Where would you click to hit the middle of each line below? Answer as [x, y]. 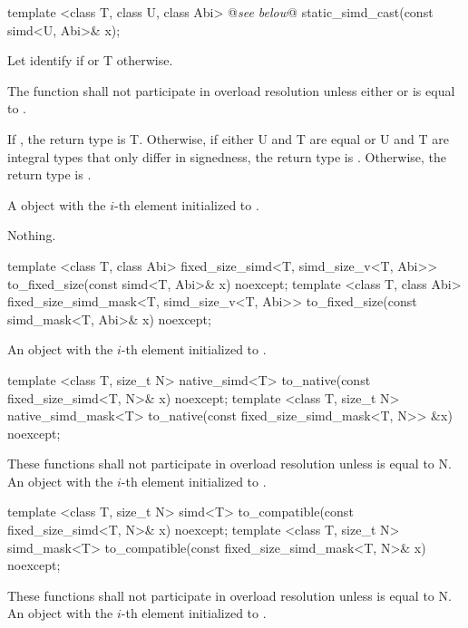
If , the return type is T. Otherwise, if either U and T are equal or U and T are [228, 138]
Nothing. [32, 235]
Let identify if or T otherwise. [90, 60]
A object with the [57, 204]
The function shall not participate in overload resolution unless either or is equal [231, 90]
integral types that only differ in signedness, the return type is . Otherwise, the [227, 156]
